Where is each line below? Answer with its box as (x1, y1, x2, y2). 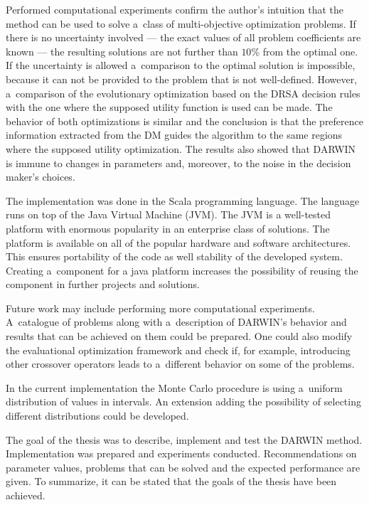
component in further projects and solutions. (6, 277, 200, 292)
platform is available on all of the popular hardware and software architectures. (6, 235, 351, 250)
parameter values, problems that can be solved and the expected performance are (6, 459, 360, 474)
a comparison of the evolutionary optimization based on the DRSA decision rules (6, 85, 360, 100)
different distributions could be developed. (6, 408, 189, 423)
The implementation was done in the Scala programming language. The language (6, 193, 360, 208)
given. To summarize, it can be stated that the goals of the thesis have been (6, 474, 337, 489)
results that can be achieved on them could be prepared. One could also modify (6, 329, 353, 344)
